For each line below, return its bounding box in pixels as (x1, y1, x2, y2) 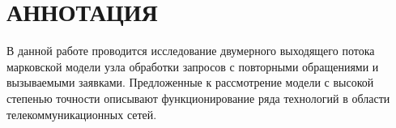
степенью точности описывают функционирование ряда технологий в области (6, 89, 390, 106)
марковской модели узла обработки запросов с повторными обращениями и (6, 58, 379, 75)
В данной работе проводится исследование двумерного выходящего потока (6, 42, 375, 59)
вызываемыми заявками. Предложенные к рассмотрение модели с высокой (6, 74, 374, 91)
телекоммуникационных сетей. (6, 105, 157, 122)
